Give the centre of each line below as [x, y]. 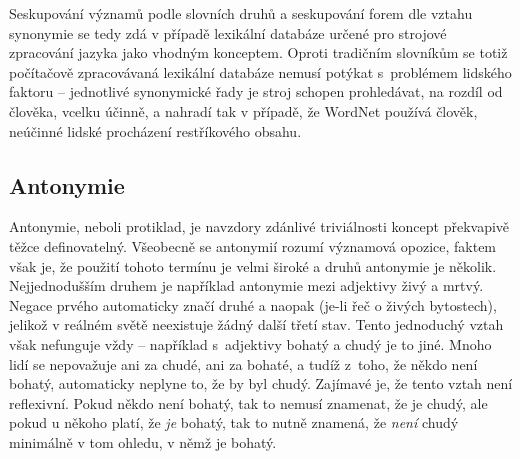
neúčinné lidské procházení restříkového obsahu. [155, 130]
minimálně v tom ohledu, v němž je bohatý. [143, 441]
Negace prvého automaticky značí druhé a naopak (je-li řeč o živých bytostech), [253, 304]
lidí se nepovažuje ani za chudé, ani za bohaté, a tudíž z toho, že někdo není [243, 363]
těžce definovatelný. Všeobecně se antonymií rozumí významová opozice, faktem [253, 245]
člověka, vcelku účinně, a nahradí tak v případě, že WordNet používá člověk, [243, 110]
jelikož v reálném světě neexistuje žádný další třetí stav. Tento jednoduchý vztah [256, 324]
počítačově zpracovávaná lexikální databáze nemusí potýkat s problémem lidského [260, 71]
